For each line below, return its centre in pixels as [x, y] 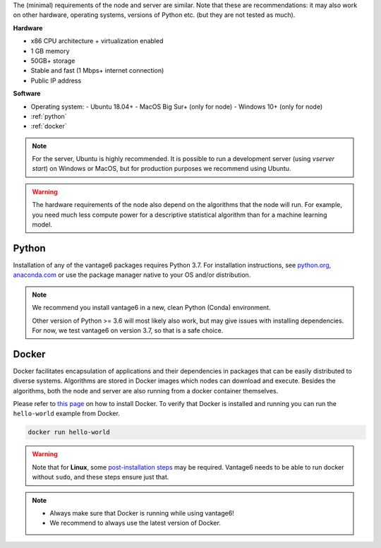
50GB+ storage [53, 61]
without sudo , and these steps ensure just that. [101, 477]
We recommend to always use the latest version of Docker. [135, 523]
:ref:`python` [49, 116]
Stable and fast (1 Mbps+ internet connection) [97, 71]
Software [27, 94]
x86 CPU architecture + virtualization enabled [97, 41]
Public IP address [56, 81]
